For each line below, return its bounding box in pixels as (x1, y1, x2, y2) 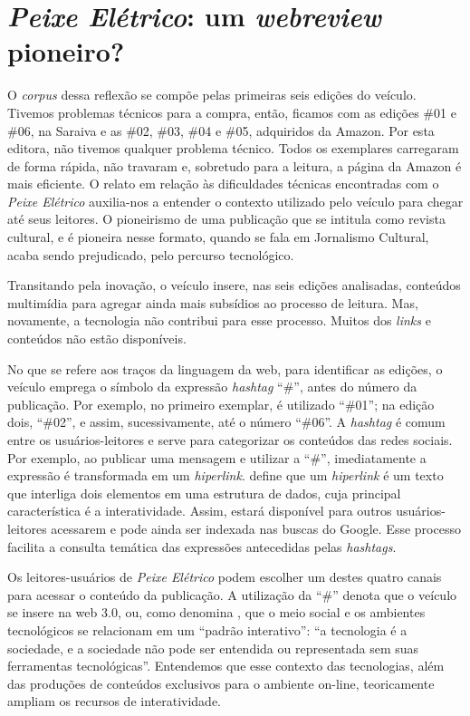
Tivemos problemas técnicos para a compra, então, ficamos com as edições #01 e (7, 102, 456, 121)
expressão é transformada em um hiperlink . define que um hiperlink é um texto (7, 466, 444, 485)
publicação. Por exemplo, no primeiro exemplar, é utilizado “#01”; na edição (7, 394, 435, 413)
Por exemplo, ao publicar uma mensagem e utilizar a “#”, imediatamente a (7, 448, 427, 467)
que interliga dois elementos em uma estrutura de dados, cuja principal (7, 483, 401, 502)
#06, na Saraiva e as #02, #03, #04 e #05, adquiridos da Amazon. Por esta (7, 121, 435, 140)
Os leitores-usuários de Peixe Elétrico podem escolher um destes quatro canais (7, 567, 442, 586)
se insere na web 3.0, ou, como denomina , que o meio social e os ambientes (7, 603, 426, 622)
